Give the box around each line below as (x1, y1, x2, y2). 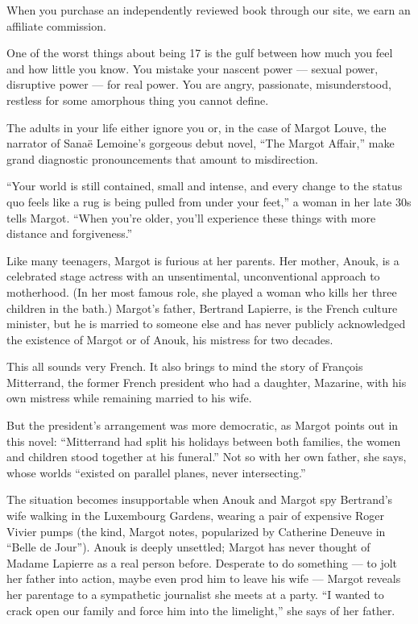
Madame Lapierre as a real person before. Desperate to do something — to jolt (6, 554, 398, 571)
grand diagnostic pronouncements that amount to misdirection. (6, 150, 318, 167)
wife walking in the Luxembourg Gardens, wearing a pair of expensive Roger (6, 507, 385, 524)
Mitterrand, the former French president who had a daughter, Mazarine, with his (6, 373, 407, 390)
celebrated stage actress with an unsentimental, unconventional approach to (6, 268, 380, 285)
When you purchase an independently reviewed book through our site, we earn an (6, 2, 411, 18)
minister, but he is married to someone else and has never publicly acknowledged (6, 315, 406, 332)
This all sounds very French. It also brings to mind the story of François (6, 358, 363, 375)
